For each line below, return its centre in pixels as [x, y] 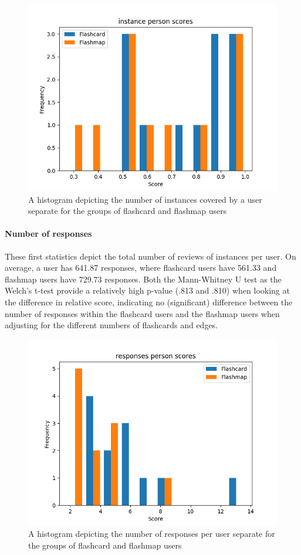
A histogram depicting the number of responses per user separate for [152, 534]
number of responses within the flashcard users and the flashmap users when [142, 313]
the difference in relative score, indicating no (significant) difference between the [149, 302]
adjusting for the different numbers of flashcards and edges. [111, 325]
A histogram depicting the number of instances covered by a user [145, 199]
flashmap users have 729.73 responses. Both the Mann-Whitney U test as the [143, 279]
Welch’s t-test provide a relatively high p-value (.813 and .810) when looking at [147, 290]
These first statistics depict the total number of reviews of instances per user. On [150, 256]
